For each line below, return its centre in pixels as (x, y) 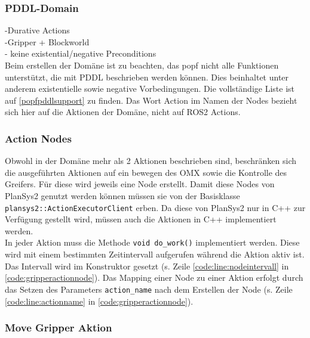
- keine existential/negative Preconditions (81, 53)
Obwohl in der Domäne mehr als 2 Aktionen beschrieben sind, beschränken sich (151, 161)
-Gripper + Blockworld (47, 41)
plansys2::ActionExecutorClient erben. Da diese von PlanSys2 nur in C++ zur (155, 207)
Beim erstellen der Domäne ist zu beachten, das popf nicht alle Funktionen (142, 65)
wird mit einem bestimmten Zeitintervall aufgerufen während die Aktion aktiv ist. (155, 254)
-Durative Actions (37, 30)
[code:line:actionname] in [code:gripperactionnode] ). (99, 301)
